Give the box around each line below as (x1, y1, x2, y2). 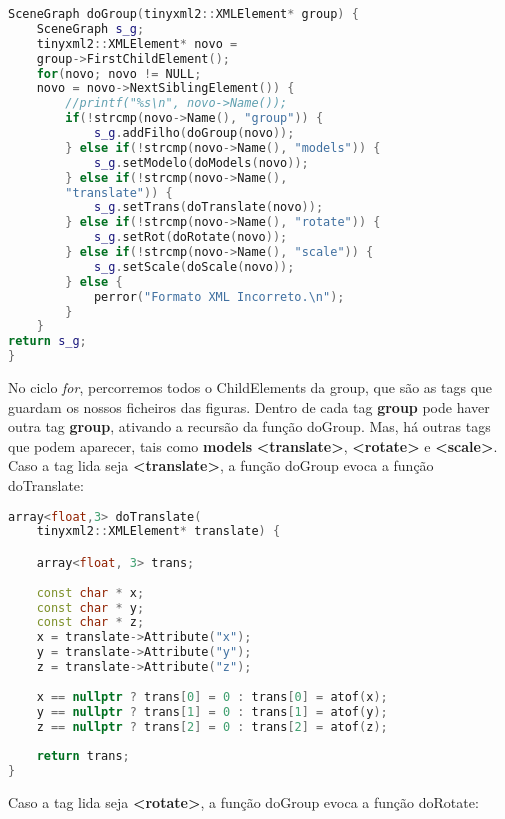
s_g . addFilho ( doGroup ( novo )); (93, 126, 295, 140)
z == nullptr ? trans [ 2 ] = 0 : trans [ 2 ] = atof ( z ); (36, 719, 388, 734)
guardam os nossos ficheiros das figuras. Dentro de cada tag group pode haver (8, 396, 490, 417)
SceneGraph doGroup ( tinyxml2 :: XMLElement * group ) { (8, 7, 359, 21)
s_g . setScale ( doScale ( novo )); (93, 259, 295, 274)
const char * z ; (36, 615, 145, 630)
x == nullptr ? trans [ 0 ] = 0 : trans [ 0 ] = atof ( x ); (36, 689, 388, 704)
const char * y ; (36, 600, 145, 615)
